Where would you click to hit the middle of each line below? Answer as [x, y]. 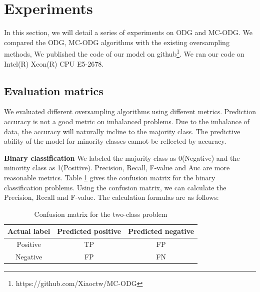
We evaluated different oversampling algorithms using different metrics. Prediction [130, 111]
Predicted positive [89, 231]
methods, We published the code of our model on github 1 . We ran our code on [124, 53]
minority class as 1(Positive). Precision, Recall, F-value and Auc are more [117, 168]
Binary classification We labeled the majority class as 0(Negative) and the [122, 158]
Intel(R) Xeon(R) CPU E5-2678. [54, 63]
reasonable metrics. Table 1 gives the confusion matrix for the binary [110, 177]
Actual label [29, 231]
